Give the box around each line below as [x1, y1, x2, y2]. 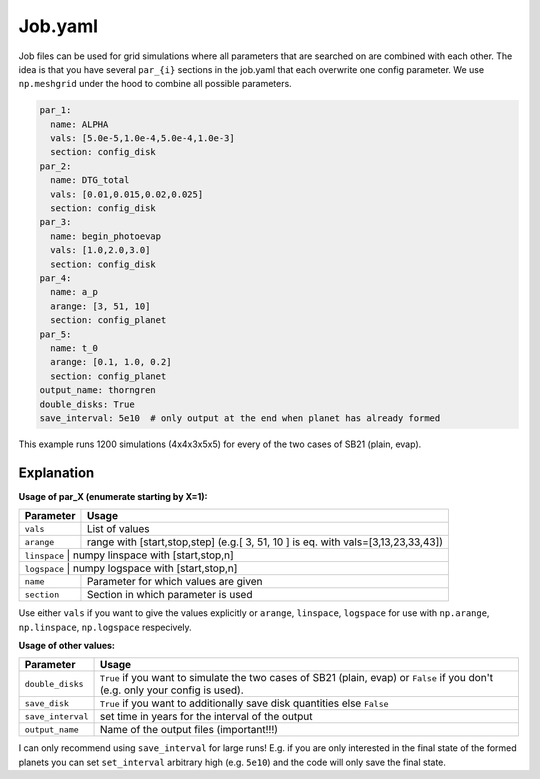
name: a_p [50, 286, 99, 298]
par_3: [39, 216, 72, 228]
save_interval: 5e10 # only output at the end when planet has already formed [39, 412, 441, 424]
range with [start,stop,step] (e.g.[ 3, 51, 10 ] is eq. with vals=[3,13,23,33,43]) [86, 535, 444, 549]
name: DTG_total [50, 175, 130, 186]
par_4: [39, 273, 72, 284]
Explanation [18, 464, 95, 481]
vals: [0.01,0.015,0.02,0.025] [50, 188, 204, 200]
